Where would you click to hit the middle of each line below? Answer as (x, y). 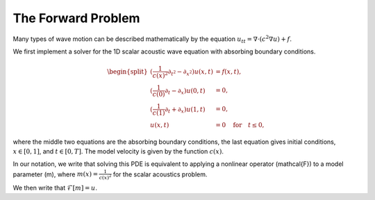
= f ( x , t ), (228, 72)
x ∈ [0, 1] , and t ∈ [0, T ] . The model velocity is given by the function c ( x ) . (118, 151)
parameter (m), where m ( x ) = (56, 174)
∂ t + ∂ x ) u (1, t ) (185, 110)
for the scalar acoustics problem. (160, 174)
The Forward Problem (76, 18)
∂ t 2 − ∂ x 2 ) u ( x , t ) (190, 72)
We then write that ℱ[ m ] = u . (55, 187)
